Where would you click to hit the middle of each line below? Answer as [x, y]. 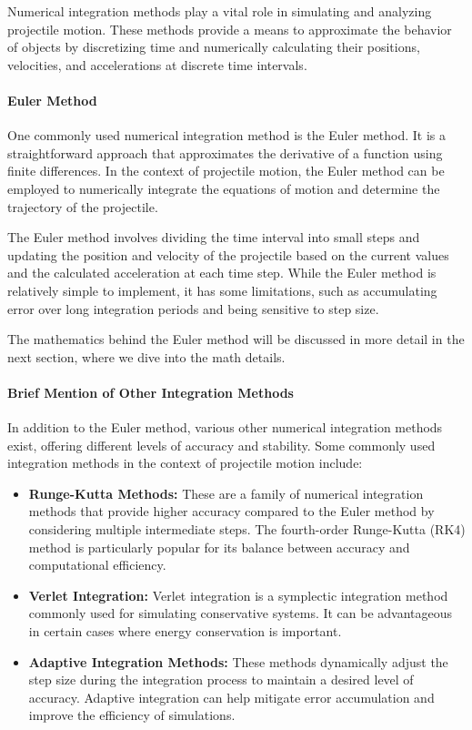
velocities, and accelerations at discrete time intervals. [157, 64]
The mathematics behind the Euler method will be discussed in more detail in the [236, 339]
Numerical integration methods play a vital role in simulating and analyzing [220, 11]
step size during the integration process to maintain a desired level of [221, 679]
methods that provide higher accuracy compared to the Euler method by [231, 511]
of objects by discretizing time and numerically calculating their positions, [214, 47]
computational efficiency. [97, 565]
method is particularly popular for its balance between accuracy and [219, 547]
